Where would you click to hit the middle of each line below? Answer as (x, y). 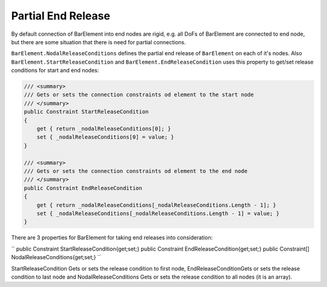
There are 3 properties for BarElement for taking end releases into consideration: (112, 238)
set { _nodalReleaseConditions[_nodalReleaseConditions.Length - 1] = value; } (158, 213)
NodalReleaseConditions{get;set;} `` (56, 257)
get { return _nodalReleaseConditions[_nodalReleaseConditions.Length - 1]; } (157, 205)
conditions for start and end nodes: (55, 70)
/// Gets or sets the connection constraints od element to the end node (136, 171)
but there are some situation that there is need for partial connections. (98, 42)
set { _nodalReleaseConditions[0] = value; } (105, 137)
